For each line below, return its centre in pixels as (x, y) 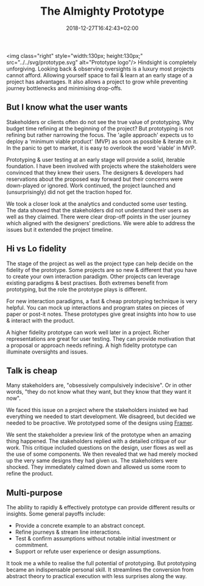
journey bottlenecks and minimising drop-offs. (65, 88)
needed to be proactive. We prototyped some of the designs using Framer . (100, 423)
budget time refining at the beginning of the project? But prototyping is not (100, 128)
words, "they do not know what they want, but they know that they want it (99, 392)
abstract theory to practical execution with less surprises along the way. (97, 576)
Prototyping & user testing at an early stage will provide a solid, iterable (96, 159)
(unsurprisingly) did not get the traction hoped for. (69, 192)
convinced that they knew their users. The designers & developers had (95, 172)
